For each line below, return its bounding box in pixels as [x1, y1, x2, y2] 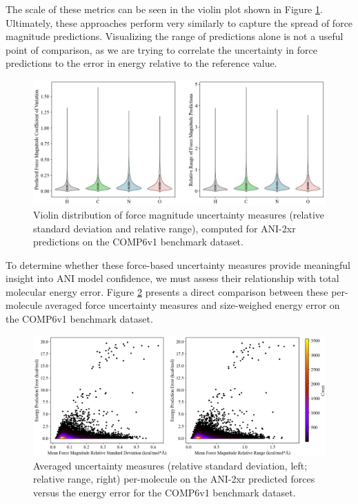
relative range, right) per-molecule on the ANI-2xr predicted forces [33, 472, 315, 486]
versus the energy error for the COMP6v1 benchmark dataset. [33, 485, 296, 499]
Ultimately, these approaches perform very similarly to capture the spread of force [6, 15, 353, 30]
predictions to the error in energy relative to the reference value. [6, 56, 277, 70]
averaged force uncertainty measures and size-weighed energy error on [45, 298, 340, 312]
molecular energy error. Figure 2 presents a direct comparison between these [6, 284, 328, 299]
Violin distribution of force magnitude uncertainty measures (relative [33, 207, 325, 221]
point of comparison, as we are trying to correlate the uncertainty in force [6, 42, 317, 57]
